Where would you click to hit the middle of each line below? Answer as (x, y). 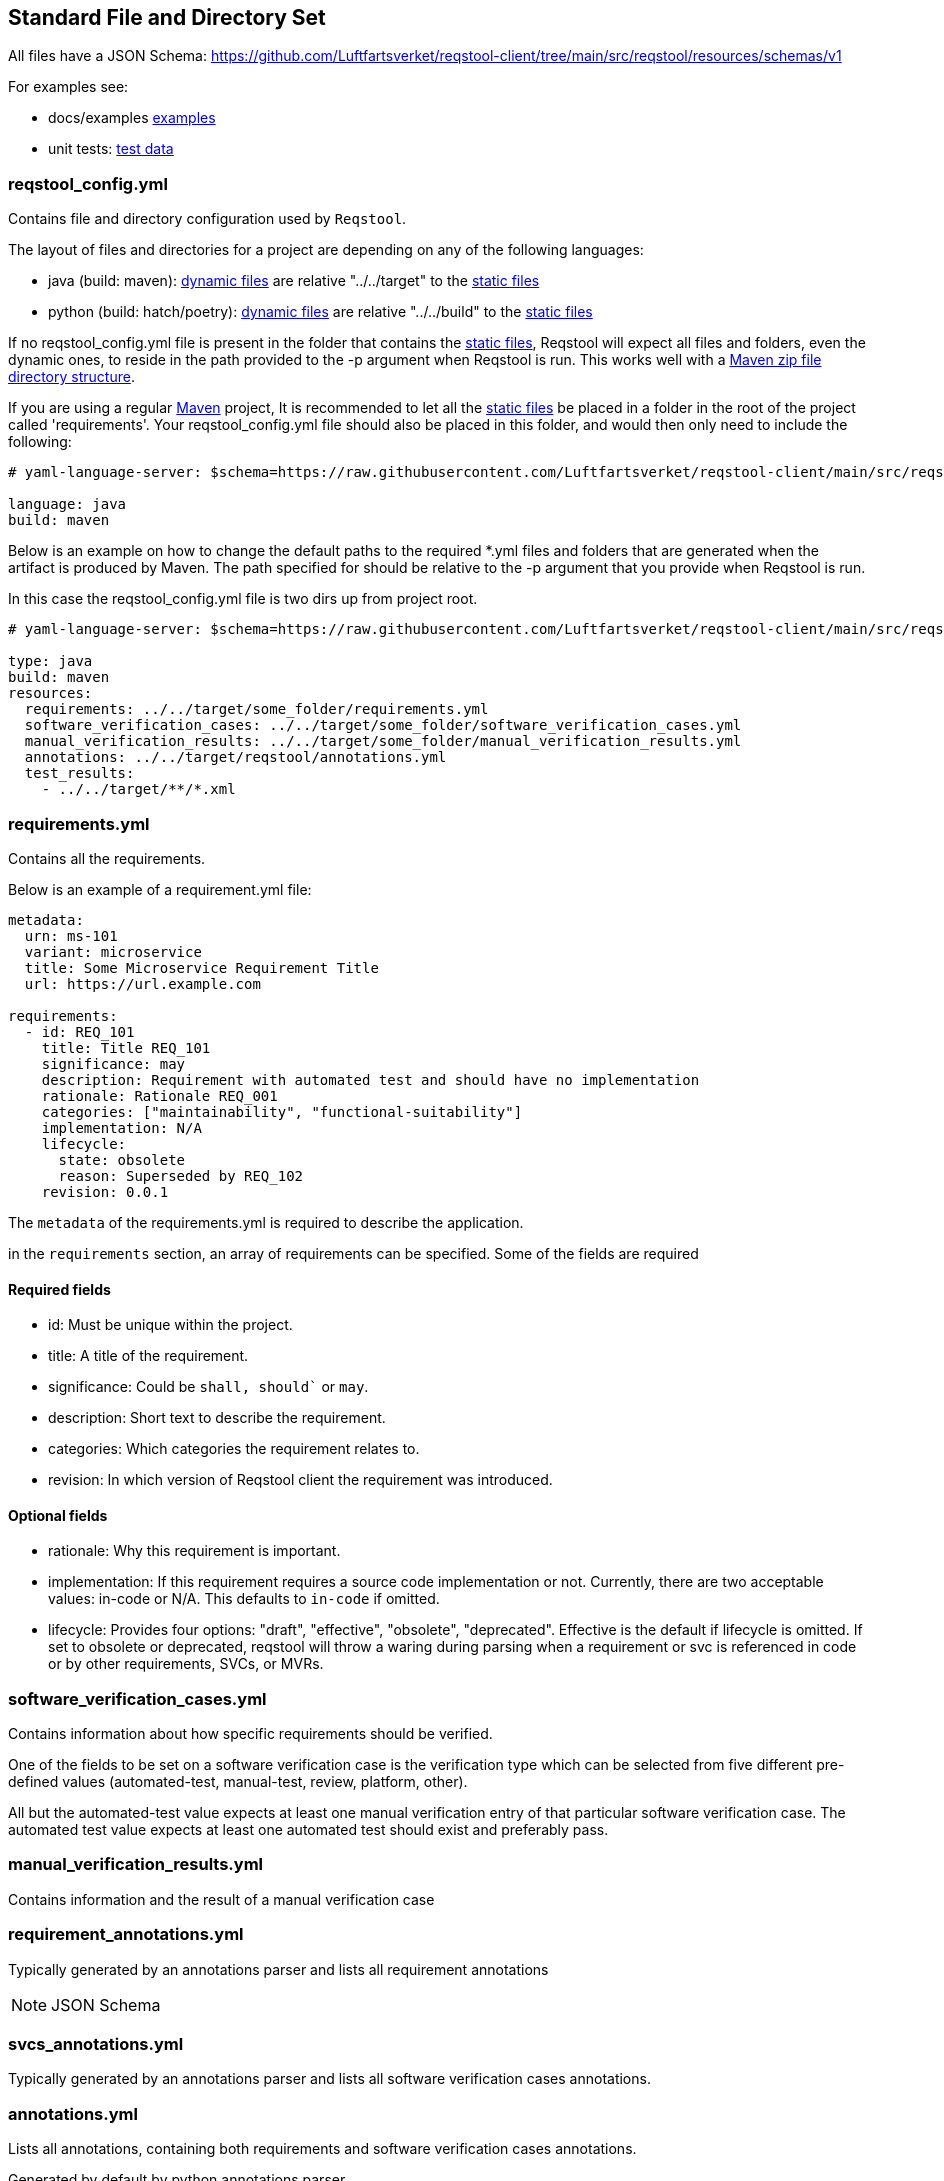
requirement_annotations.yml (126, 1934)
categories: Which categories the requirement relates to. (234, 1449)
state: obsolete (122, 1159)
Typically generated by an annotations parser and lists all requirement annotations (278, 1969)
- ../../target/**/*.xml (138, 789)
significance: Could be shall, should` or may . (208, 1387)
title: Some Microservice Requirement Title (201, 967)
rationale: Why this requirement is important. (194, 1551)
